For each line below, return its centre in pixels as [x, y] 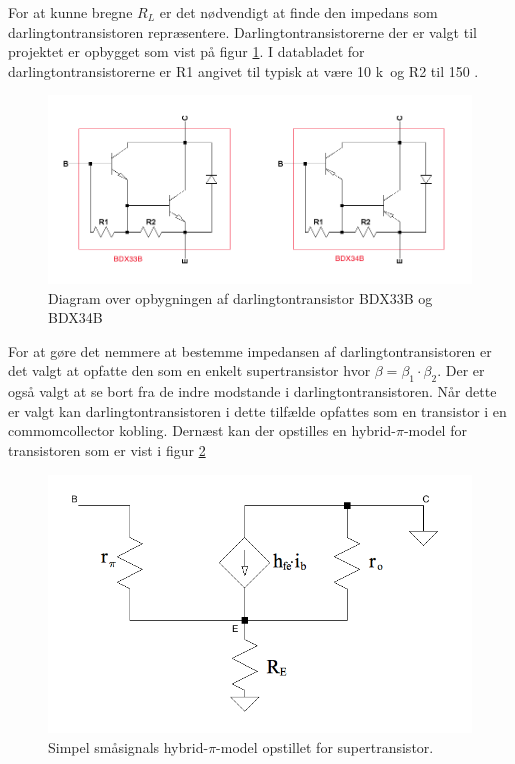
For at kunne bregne [70, 12]
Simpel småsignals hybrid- [128, 746]
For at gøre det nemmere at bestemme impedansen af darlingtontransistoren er [250, 350]
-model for [435, 430]
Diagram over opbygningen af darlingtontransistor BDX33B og [240, 297]
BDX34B [75, 317]
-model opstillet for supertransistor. [325, 746]
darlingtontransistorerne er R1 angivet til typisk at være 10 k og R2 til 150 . [243, 70]
